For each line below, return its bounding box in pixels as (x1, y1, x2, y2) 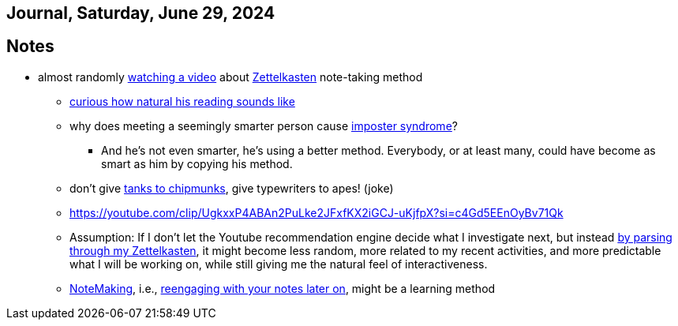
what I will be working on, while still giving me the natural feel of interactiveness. (69, 257, 488, 271)
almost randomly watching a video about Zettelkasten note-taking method (38, 69, 423, 84)
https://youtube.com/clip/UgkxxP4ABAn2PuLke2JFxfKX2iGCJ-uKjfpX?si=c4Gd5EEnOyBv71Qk (69, 205, 564, 219)
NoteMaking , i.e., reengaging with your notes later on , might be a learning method (69, 281, 496, 295)
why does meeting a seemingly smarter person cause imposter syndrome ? (69, 118, 458, 133)
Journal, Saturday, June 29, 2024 (6, 3, 275, 23)
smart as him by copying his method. (101, 156, 293, 170)
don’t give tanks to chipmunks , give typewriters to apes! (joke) (69, 181, 394, 195)
